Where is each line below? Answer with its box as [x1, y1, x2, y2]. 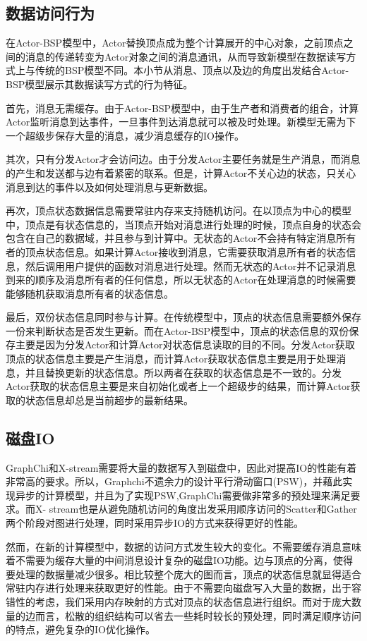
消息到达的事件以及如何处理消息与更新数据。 [6, 179, 213, 194]
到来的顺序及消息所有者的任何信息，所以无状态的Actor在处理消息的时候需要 [6, 272, 356, 287]
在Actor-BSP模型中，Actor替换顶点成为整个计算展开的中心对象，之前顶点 [6, 35, 344, 50]
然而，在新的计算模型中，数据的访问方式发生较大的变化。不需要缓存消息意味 [6, 539, 361, 554]
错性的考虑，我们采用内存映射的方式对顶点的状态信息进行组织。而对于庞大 [6, 594, 351, 609]
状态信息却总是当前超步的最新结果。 [25, 392, 193, 407]
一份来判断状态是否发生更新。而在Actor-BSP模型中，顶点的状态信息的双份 [6, 323, 349, 338]
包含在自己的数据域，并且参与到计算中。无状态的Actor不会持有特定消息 [6, 231, 337, 245]
